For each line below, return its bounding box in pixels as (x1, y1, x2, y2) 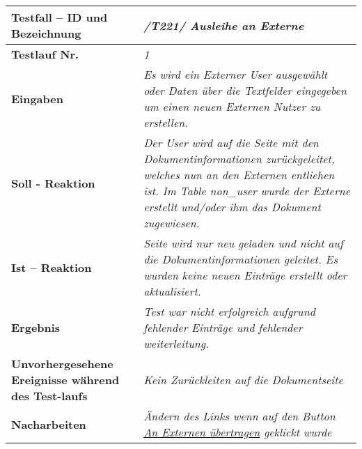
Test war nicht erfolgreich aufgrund (143, 303, 315, 319)
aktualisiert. (143, 283, 201, 299)
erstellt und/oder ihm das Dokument (143, 199, 321, 215)
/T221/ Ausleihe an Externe (143, 17, 304, 33)
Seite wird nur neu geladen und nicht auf (143, 235, 343, 251)
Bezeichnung (11, 25, 81, 41)
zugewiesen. (143, 215, 200, 231)
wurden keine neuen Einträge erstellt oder (143, 267, 347, 283)
